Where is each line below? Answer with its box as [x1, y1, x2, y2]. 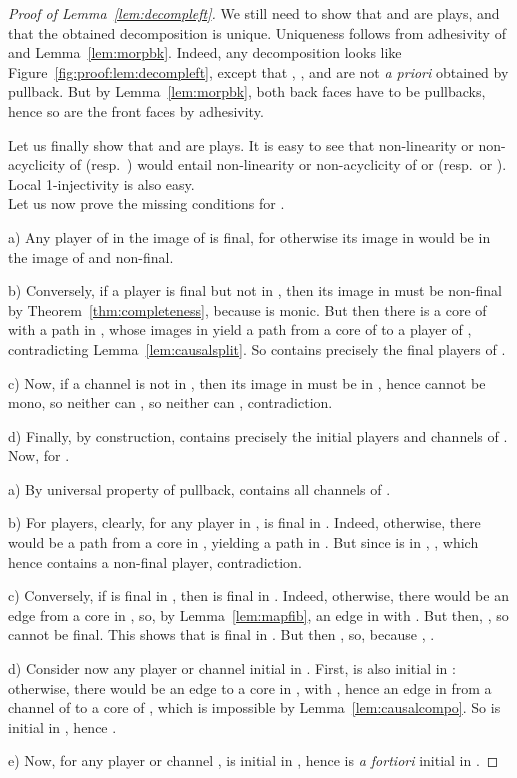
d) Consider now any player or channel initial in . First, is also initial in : [8, 658, 456, 679]
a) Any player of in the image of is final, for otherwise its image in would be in [8, 226, 491, 247]
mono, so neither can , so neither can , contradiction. [8, 392, 333, 413]
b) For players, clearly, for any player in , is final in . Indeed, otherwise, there [8, 512, 481, 533]
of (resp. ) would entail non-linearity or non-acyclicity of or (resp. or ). [69, 154, 507, 175]
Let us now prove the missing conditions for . [8, 193, 285, 214]
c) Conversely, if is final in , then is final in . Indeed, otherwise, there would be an [8, 585, 509, 606]
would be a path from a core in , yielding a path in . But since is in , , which [8, 532, 479, 553]
